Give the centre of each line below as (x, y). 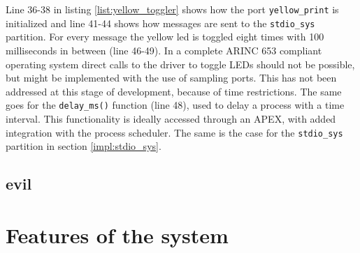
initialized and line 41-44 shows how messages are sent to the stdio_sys (160, 23)
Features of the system (117, 235)
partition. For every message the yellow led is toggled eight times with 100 (165, 37)
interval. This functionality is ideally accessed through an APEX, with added (171, 118)
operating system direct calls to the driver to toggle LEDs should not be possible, (180, 64)
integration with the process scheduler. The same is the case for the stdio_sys (174, 132)
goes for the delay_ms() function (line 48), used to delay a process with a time (175, 105)
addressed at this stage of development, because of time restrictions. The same (174, 91)
